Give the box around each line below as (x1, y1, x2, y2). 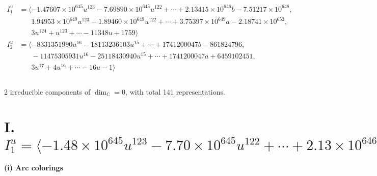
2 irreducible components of (4, 86, 91, 97)
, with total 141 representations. (125, 86, 225, 97)
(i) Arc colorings (4, 162, 63, 173)
